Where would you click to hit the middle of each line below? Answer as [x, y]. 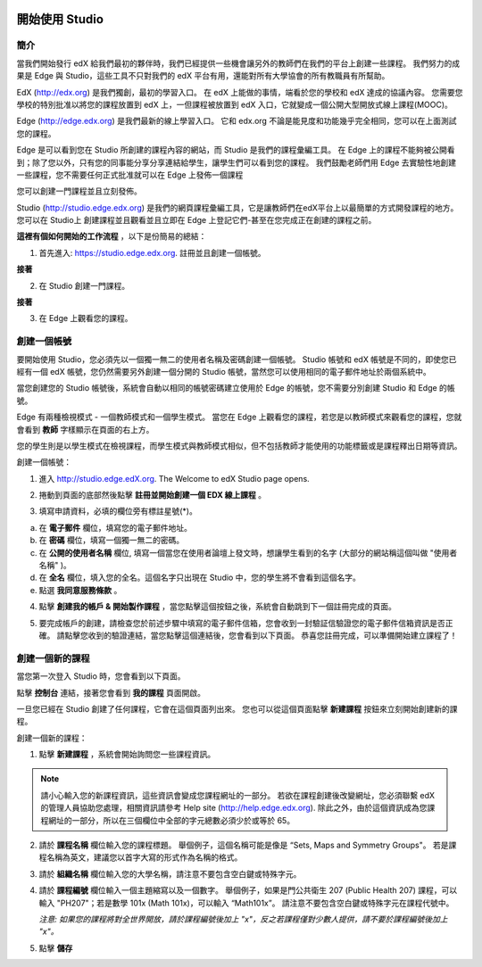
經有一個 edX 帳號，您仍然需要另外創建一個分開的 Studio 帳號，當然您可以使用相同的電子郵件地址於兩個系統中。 [224, 371]
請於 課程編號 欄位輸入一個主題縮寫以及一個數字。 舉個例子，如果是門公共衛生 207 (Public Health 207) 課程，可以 [248, 890]
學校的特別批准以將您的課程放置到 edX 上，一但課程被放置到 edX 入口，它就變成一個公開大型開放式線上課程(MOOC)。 [234, 104]
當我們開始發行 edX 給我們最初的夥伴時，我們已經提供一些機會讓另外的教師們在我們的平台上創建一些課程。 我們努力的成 [238, 63]
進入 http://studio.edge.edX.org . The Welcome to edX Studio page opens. [174, 478]
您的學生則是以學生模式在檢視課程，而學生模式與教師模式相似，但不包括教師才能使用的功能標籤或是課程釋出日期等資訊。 [239, 445]
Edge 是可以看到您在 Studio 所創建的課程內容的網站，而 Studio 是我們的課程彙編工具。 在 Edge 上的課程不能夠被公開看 [236, 150]
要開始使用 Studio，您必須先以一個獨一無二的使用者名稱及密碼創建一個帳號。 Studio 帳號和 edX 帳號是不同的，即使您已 [237, 359]
